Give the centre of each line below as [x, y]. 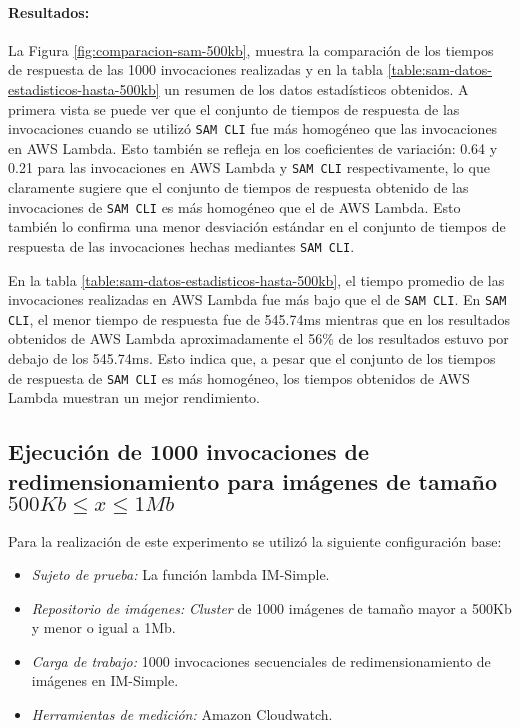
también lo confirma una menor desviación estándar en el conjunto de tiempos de [257, 226]
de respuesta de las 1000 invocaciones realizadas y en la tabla [195, 69]
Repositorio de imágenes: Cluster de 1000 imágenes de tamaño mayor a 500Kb [271, 607]
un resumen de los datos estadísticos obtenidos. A [316, 88]
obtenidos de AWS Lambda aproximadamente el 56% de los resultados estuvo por [258, 338]
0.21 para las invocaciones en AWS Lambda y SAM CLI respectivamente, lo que [249, 167]
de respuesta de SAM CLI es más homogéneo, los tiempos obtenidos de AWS [239, 377]
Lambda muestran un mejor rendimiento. [134, 397]
